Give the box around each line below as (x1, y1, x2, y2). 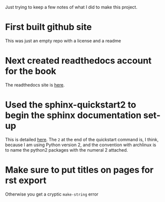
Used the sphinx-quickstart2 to (5, 99, 137, 111)
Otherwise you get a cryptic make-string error (5, 191, 99, 197)
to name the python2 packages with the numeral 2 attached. (5, 147, 128, 153)
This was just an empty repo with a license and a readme (5, 38, 121, 43)
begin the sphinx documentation (5, 110, 142, 121)
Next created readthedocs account (5, 55, 152, 66)
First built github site (5, 22, 92, 33)
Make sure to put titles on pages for (5, 164, 154, 175)
